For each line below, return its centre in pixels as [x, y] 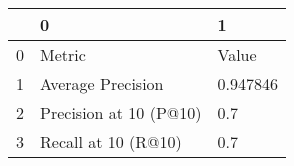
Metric [63, 54]
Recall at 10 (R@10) [111, 141]
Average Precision [102, 83]
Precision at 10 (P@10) [121, 112]
